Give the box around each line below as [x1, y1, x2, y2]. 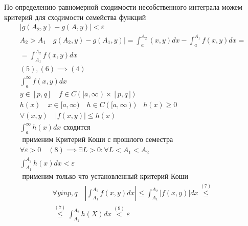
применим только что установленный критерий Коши [22, 173, 189, 180]
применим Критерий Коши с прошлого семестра [22, 136, 173, 144]
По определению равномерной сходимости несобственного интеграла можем [4, 2, 242, 12]
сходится [63, 124, 91, 132]
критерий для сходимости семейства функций [4, 11, 146, 22]
